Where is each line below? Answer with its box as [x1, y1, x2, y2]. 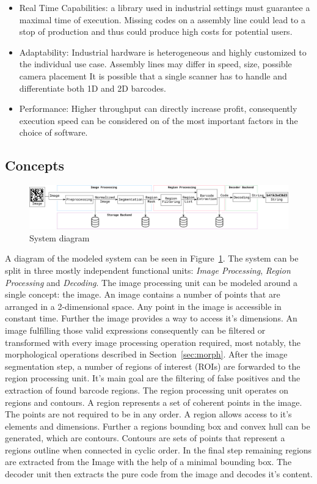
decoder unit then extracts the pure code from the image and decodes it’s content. [5, 468, 313, 480]
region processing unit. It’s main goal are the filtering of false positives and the [5, 372, 301, 384]
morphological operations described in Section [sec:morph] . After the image [5, 348, 288, 361]
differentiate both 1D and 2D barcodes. [19, 81, 166, 94]
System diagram [29, 231, 90, 244]
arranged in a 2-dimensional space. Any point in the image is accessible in [5, 299, 282, 312]
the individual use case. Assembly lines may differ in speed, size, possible [19, 57, 292, 70]
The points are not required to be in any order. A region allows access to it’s [5, 408, 292, 420]
